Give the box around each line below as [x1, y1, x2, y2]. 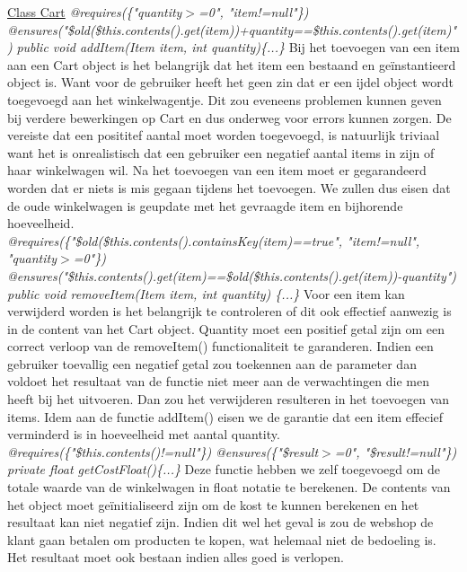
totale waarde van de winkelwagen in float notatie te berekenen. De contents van [7, 478, 451, 497]
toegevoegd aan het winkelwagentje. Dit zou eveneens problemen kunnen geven [7, 90, 442, 109]
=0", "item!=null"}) [198, 3, 309, 21]
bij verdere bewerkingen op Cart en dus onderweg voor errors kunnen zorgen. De [7, 108, 452, 127]
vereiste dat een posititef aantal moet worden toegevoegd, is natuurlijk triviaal [7, 126, 440, 145]
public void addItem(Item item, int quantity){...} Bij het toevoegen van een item [16, 38, 460, 57]
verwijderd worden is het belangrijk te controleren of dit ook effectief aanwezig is [7, 302, 452, 321]
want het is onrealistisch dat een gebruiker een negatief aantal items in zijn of [7, 143, 435, 162]
